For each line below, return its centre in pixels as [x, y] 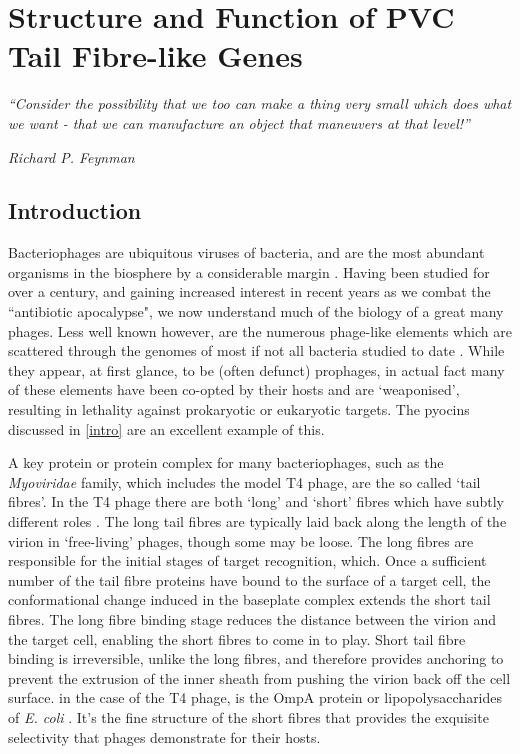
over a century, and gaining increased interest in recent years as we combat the [249, 291]
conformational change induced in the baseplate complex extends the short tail [249, 599]
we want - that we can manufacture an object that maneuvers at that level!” [239, 122]
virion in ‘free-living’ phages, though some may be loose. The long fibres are [241, 540]
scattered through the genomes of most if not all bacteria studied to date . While [256, 350]
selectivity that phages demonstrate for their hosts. [164, 736]
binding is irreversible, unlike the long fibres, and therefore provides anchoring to [256, 658]
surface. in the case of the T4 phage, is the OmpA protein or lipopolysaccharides [255, 697]
